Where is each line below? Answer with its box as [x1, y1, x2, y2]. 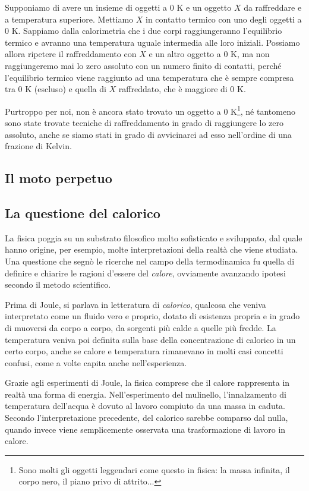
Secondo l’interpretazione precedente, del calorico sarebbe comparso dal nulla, [5, 411, 288, 424]
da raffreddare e [244, 1, 302, 13]
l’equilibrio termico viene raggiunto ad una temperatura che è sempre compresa [5, 71, 294, 83]
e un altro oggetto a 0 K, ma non [149, 48, 270, 60]
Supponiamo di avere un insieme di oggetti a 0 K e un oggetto [5, 1, 232, 13]
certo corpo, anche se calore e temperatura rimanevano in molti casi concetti [5, 345, 283, 357]
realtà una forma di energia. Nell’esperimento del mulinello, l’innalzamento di [5, 388, 286, 400]
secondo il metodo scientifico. [5, 278, 111, 291]
